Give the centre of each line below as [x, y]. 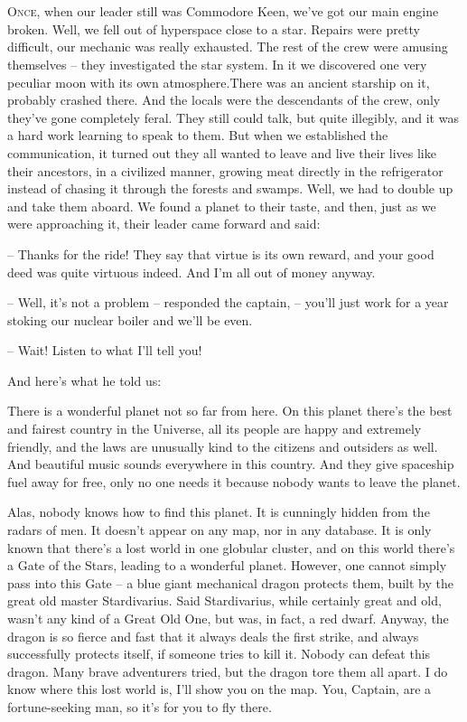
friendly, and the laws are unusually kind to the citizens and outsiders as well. [223, 446]
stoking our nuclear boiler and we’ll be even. [130, 319]
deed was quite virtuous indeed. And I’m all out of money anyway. [191, 272]
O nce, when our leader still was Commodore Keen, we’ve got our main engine [223, 11]
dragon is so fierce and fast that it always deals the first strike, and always [213, 636]
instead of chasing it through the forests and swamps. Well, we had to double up [230, 188]
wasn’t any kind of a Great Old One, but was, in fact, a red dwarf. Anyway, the [228, 618]
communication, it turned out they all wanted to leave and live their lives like [222, 152]
